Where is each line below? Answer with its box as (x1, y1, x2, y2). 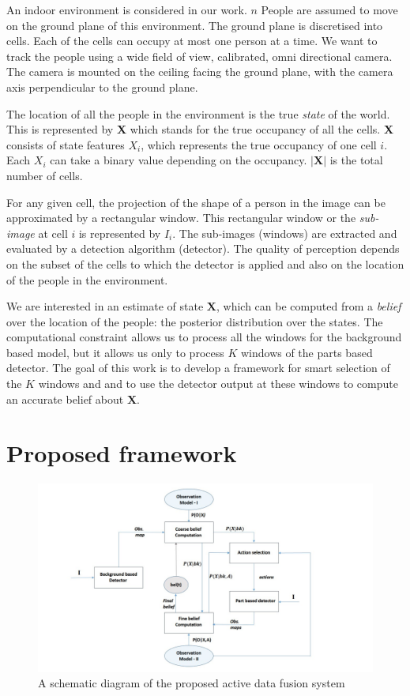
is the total (329, 152, 383, 168)
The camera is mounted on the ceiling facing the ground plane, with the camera (6, 63, 393, 80)
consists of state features (6, 136, 125, 152)
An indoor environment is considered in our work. (6, 2, 247, 17)
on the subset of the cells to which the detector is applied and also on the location (6, 255, 404, 272)
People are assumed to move (261, 2, 398, 17)
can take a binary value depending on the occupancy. (50, 152, 307, 168)
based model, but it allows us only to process (6, 344, 224, 360)
